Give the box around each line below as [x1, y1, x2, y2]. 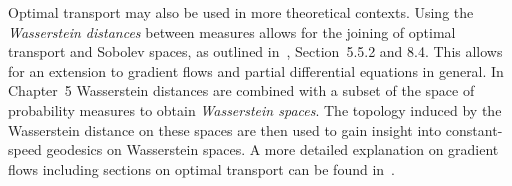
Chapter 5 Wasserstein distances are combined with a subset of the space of [8, 80, 475, 101]
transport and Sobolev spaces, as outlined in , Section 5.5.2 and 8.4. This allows [8, 41, 503, 62]
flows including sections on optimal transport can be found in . [8, 158, 396, 179]
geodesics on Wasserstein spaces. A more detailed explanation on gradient [46, 139, 499, 160]
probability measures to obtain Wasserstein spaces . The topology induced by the [8, 99, 502, 120]
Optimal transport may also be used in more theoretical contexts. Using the [8, 2, 474, 22]
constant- [445, 119, 503, 140]
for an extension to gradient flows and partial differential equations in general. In [8, 60, 504, 81]
